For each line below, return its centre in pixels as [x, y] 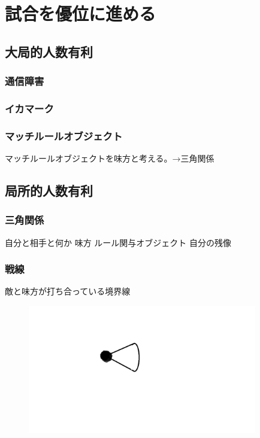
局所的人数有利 [49, 191]
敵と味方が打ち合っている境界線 [68, 291]
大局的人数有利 [49, 51]
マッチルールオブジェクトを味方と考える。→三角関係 [110, 158]
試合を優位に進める [81, 13]
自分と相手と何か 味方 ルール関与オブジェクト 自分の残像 [118, 242]
